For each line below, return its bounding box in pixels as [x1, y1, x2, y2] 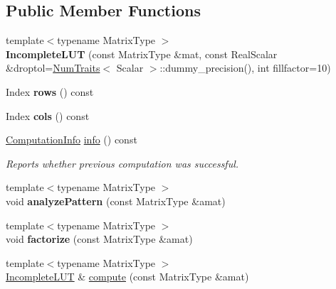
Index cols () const [6, 108, 90, 123]
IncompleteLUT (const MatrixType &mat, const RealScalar [6, 46, 278, 61]
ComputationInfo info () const [6, 132, 137, 147]
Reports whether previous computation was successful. [6, 156, 239, 170]
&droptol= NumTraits [6, 60, 100, 75]
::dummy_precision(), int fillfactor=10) [159, 60, 331, 75]
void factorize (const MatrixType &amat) [6, 231, 193, 246]
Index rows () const [6, 84, 94, 99]
